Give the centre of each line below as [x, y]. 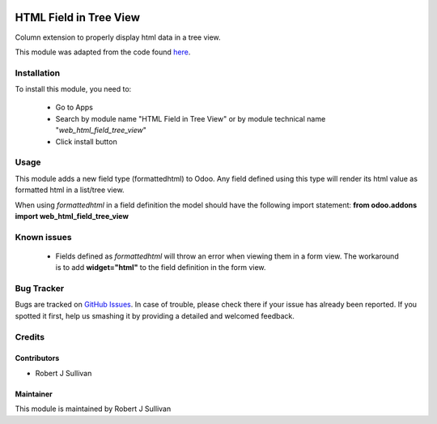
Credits [30, 336]
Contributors [37, 358]
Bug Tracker [40, 289]
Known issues [43, 237]
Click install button [86, 141]
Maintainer [34, 394]
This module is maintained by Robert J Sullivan [93, 409]
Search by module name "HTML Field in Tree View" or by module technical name [191, 118]
